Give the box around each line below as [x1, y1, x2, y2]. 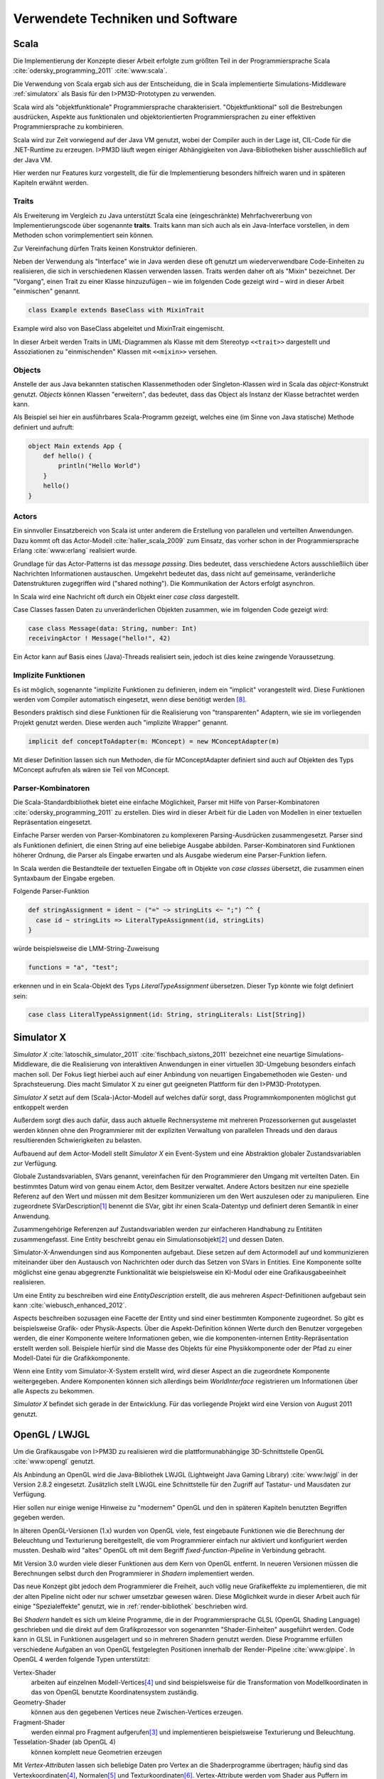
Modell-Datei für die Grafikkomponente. [13, 1353, 130, 1362]
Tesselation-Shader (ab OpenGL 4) [13, 1738, 117, 1746]
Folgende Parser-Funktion [13, 887, 90, 896]
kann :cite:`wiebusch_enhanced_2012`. [13, 1301, 127, 1309]
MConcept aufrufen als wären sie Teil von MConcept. [13, 766, 170, 774]
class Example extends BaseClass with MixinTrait [28, 306, 205, 315]
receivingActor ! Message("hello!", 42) [28, 634, 171, 643]
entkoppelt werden [13, 1103, 69, 1112]
